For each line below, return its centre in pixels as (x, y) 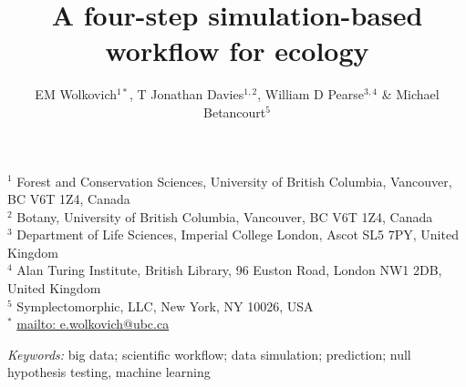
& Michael (410, 94)
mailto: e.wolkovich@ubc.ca (93, 324)
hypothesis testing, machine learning (109, 372)
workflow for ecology (237, 51)
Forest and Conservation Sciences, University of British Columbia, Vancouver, (234, 181)
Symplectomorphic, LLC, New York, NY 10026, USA (165, 306)
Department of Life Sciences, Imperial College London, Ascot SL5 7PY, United (238, 234)
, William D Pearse (311, 94)
